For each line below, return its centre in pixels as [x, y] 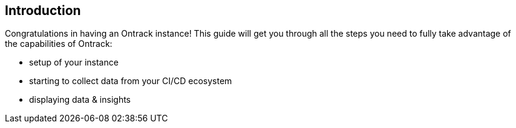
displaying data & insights [80, 100]
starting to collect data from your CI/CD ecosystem [131, 81]
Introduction [43, 11]
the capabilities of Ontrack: [59, 44]
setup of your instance [74, 62]
